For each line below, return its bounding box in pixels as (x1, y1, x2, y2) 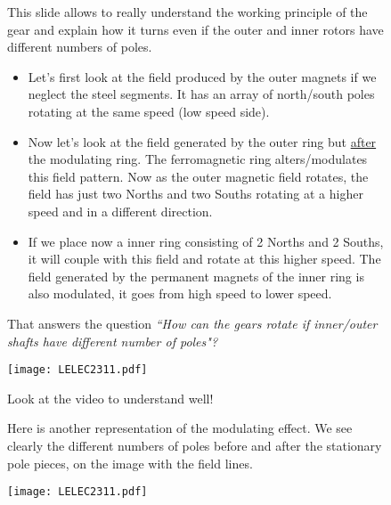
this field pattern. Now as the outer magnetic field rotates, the (28, 167, 369, 185)
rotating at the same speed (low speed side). (28, 102, 270, 120)
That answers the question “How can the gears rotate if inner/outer (7, 314, 378, 332)
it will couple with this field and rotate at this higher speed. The (28, 249, 381, 268)
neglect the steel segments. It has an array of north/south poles (28, 85, 375, 103)
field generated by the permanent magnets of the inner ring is (28, 266, 364, 285)
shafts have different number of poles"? (7, 331, 218, 350)
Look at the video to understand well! (7, 388, 214, 407)
